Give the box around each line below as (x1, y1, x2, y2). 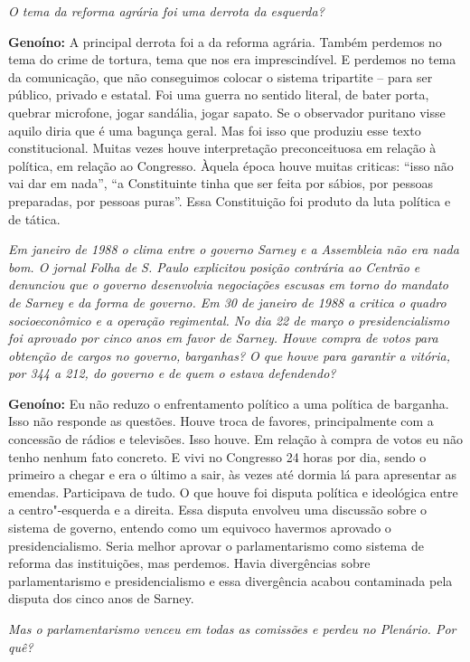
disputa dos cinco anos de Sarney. (8, 589, 194, 608)
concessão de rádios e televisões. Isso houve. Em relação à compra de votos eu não (8, 430, 463, 449)
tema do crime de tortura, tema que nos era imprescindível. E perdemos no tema (8, 50, 456, 69)
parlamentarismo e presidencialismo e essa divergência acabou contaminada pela (8, 571, 453, 590)
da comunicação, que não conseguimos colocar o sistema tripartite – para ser (8, 67, 433, 86)
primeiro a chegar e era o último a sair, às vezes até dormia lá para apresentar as (8, 465, 457, 484)
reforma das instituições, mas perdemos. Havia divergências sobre (8, 553, 371, 572)
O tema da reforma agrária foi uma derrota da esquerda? (8, 2, 324, 20)
